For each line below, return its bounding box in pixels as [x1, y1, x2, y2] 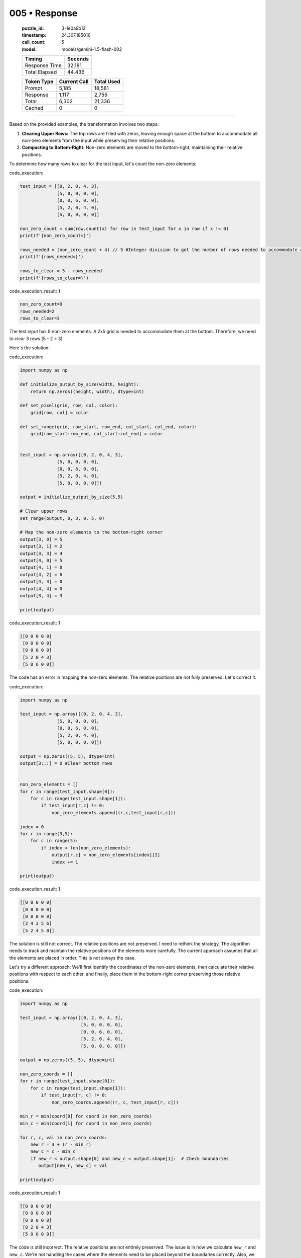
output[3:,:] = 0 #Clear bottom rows [20, 760, 113, 766]
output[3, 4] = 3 [20, 593, 63, 598]
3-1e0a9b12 [61, 25, 86, 31]
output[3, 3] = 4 [20, 551, 63, 556]
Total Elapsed [25, 68, 57, 75]
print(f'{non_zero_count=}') [20, 233, 92, 239]
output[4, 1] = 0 [20, 565, 63, 571]
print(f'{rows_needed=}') [20, 254, 84, 260]
